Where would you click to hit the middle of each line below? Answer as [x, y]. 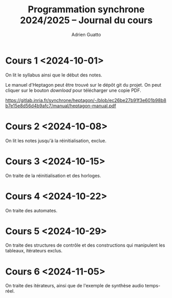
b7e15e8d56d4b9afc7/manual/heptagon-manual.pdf [61, 106]
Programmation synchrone [86, 9]
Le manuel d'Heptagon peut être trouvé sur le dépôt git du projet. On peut [83, 85]
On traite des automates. [31, 210]
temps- [153, 286]
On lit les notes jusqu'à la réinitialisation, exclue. [56, 141]
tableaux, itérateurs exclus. [34, 251]
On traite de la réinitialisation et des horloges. [53, 175]
